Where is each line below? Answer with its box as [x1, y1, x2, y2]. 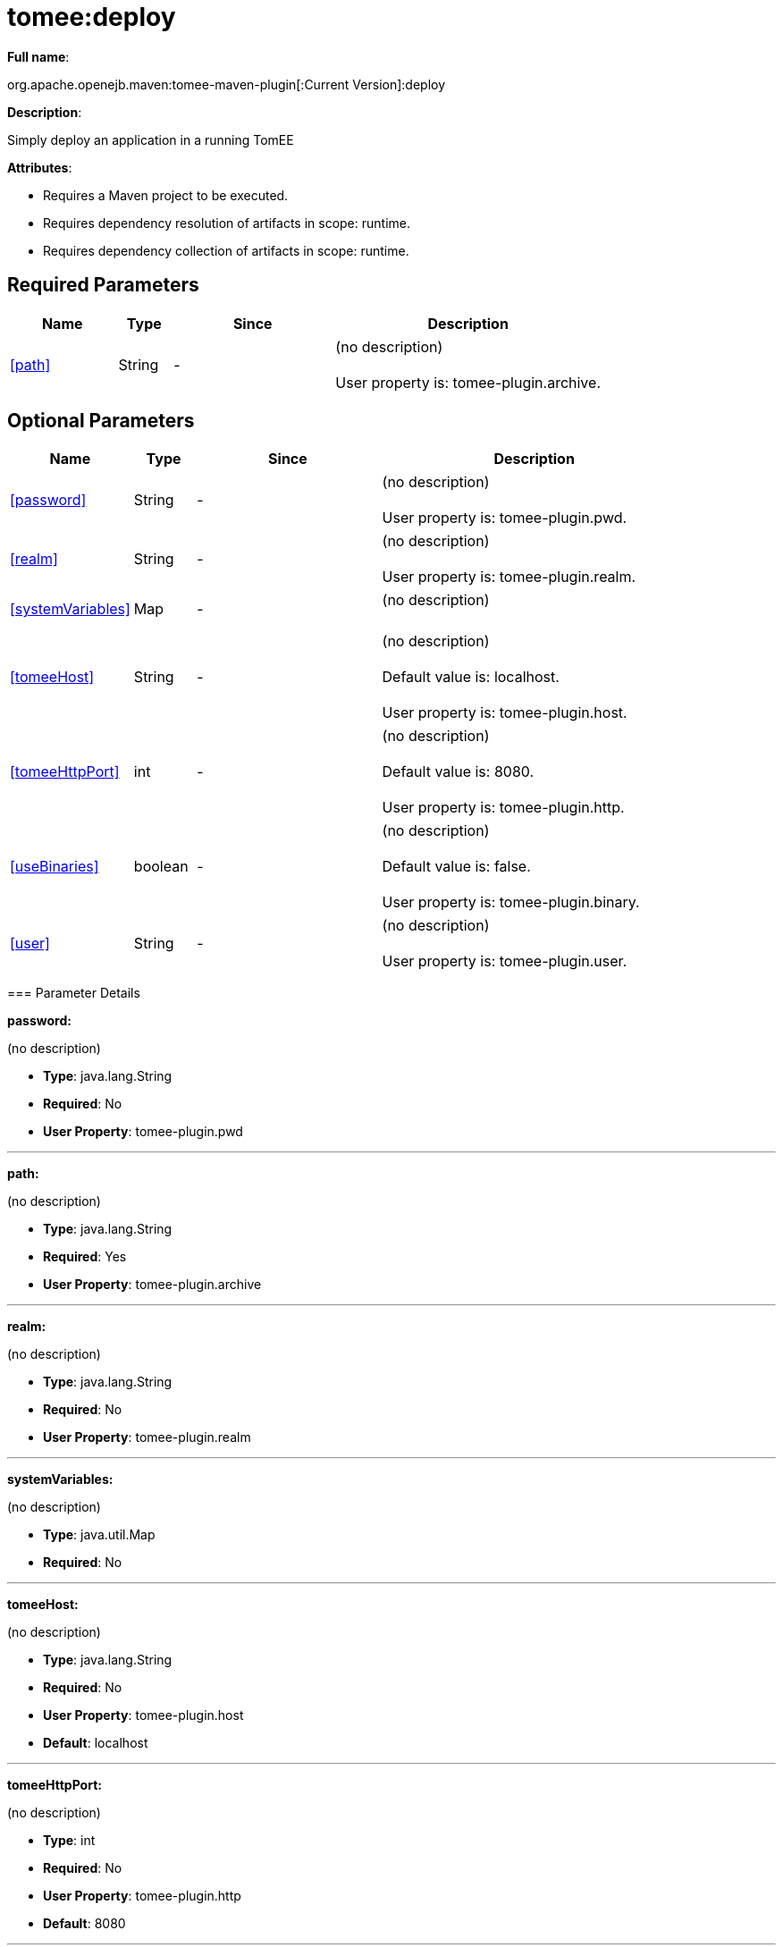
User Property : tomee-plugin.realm [43, 1429, 251, 1445]
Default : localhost [43, 1735, 148, 1751]
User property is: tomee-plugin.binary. [382, 893, 640, 912]
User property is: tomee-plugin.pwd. [382, 509, 627, 527]
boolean [133, 857, 189, 876]
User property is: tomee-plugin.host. [382, 704, 627, 722]
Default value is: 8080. [382, 763, 535, 781]
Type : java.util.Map [43, 1527, 156, 1543]
